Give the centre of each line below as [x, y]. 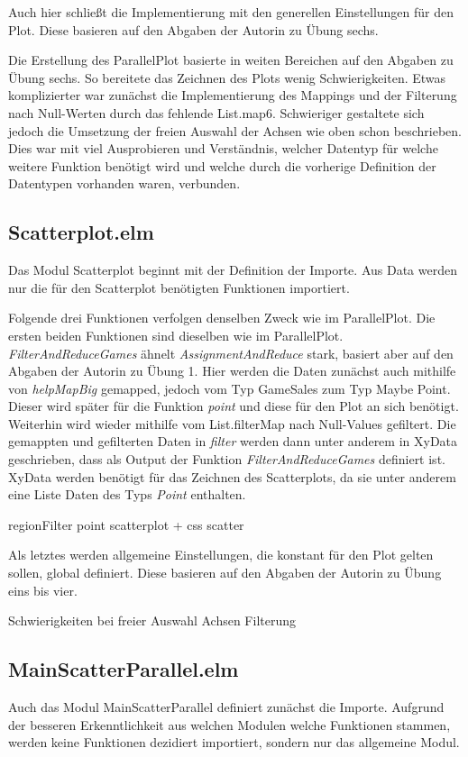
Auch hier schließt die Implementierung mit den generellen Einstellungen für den [231, 12]
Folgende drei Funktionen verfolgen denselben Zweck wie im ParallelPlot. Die [222, 318]
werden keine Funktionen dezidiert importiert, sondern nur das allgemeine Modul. [234, 742]
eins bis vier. [43, 590]
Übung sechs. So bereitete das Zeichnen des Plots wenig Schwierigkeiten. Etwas [227, 77]
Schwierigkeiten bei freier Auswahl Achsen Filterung [152, 620]
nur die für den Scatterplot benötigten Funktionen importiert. [179, 287]
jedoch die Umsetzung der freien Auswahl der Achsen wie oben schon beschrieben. [235, 130]
